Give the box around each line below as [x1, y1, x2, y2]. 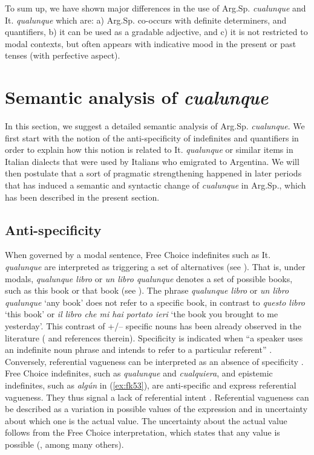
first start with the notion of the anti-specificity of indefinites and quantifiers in [5, 131, 299, 144]
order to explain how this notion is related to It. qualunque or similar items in [5, 143, 293, 156]
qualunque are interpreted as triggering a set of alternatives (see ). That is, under [5, 260, 306, 273]
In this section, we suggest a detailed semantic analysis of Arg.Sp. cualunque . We [5, 120, 305, 132]
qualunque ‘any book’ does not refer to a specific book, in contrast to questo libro [5, 295, 305, 308]
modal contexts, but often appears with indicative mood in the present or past [5, 37, 296, 50]
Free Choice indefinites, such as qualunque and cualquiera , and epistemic [5, 367, 273, 379]
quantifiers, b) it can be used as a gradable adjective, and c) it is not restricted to [5, 25, 308, 38]
